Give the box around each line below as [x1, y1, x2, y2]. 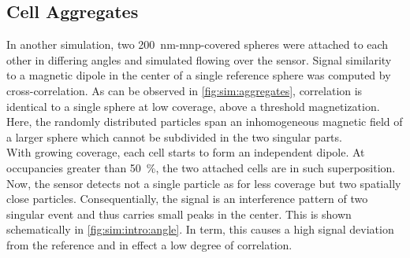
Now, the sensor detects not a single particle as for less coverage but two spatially [6, 175, 401, 191]
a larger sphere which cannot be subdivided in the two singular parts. [6, 128, 342, 145]
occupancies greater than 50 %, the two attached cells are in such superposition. [6, 159, 396, 175]
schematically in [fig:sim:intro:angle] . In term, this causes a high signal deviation [6, 221, 394, 238]
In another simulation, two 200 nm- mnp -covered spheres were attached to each [6, 36, 389, 53]
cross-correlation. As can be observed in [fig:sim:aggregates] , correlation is [6, 82, 363, 98]
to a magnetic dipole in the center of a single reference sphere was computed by [6, 67, 391, 83]
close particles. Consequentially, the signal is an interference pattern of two [6, 190, 368, 207]
